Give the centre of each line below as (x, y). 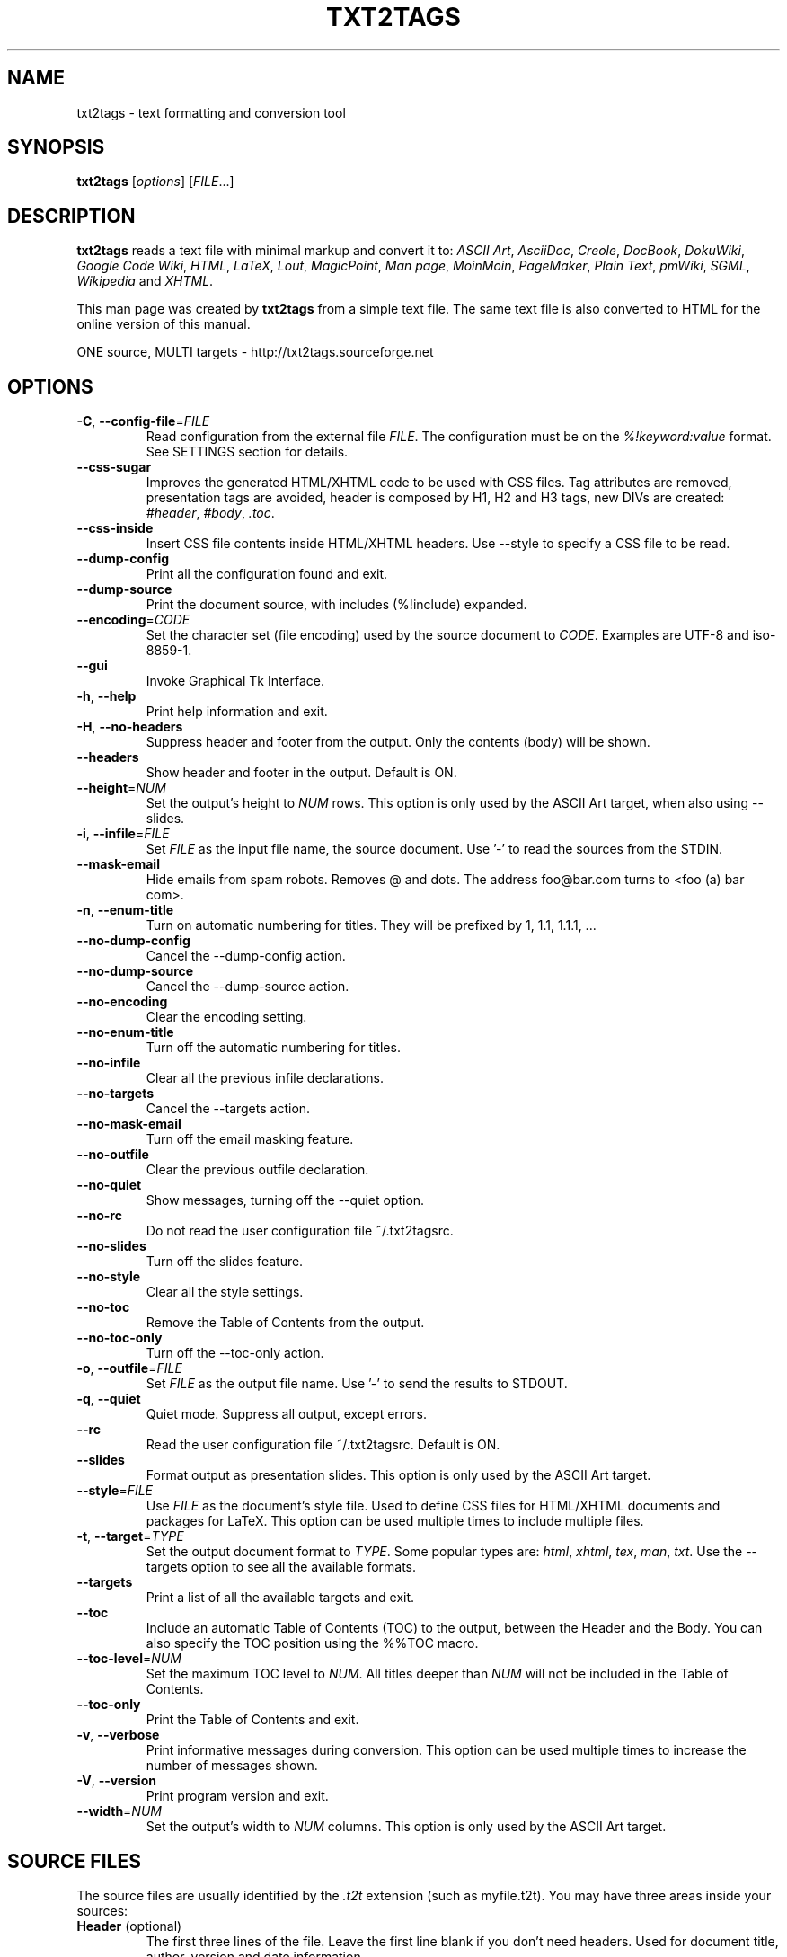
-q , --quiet (109, 1399)
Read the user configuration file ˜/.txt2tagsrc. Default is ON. (323, 1445)
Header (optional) (129, 1926)
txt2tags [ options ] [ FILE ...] (155, 182)
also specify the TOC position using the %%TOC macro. (312, 1643)
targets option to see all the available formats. (281, 1567)
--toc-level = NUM (129, 1659)
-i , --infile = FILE (123, 834)
